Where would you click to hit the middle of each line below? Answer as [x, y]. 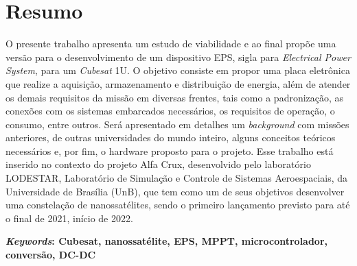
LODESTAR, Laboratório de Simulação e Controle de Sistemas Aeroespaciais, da [177, 178]
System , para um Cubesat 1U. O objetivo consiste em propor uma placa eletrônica [178, 70]
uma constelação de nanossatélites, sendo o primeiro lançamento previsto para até [178, 205]
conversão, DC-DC [51, 255]
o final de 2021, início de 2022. [69, 218]
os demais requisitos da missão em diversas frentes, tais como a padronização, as [175, 97]
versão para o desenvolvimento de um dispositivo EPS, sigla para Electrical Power [178, 57]
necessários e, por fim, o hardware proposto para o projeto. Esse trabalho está [170, 150]
